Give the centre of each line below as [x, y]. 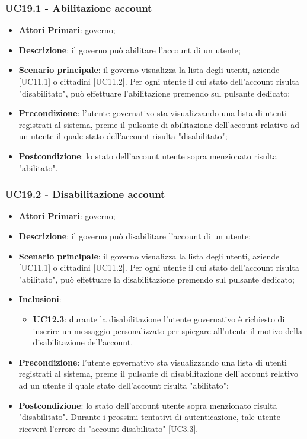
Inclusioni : [40, 299]
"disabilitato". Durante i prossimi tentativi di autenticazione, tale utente [149, 417]
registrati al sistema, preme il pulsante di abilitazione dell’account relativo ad [159, 124]
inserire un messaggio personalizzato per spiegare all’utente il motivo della [167, 330]
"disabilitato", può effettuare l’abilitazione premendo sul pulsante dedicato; [154, 93]
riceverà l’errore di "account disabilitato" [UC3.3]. [108, 428]
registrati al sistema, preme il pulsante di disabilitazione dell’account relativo [158, 374]
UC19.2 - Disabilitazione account [85, 194]
